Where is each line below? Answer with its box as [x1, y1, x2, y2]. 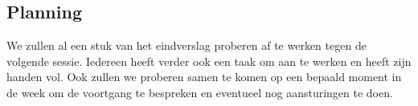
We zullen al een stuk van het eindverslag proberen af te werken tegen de [6, 37, 367, 54]
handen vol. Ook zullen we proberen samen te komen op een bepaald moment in [6, 68, 402, 85]
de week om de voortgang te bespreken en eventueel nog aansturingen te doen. [6, 84, 393, 100]
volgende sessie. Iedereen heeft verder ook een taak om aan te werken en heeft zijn [6, 52, 412, 69]
